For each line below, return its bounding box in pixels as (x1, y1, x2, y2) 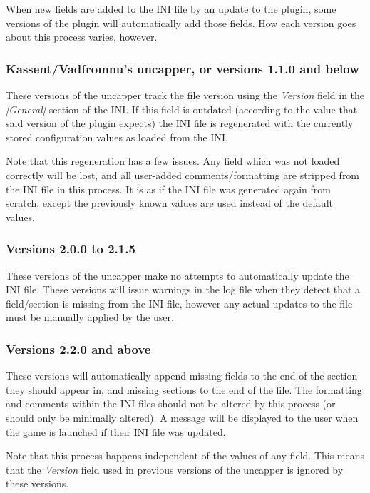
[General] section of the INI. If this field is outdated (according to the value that (6, 101, 358, 116)
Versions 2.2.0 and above (6, 340, 151, 357)
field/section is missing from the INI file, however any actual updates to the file (6, 295, 353, 310)
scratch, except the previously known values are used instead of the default (6, 195, 333, 210)
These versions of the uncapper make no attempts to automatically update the (6, 268, 349, 283)
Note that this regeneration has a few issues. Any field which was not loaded (6, 153, 340, 168)
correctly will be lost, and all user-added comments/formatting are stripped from (6, 167, 360, 182)
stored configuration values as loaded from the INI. (6, 129, 228, 144)
